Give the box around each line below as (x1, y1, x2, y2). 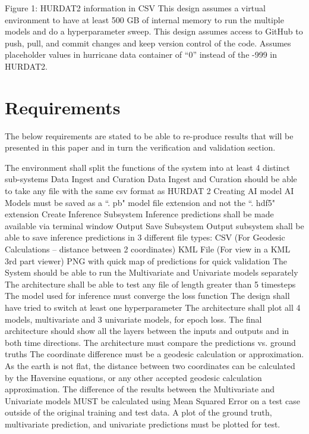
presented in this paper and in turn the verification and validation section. (5, 141, 276, 154)
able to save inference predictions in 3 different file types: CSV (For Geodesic (5, 231, 285, 243)
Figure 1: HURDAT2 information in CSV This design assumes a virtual (5, 2, 266, 14)
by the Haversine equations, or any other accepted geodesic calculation (5, 371, 262, 383)
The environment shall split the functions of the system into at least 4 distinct (5, 161, 291, 173)
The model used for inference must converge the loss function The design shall (5, 289, 290, 302)
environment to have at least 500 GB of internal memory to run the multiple (5, 13, 284, 26)
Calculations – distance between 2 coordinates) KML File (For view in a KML (5, 243, 291, 255)
